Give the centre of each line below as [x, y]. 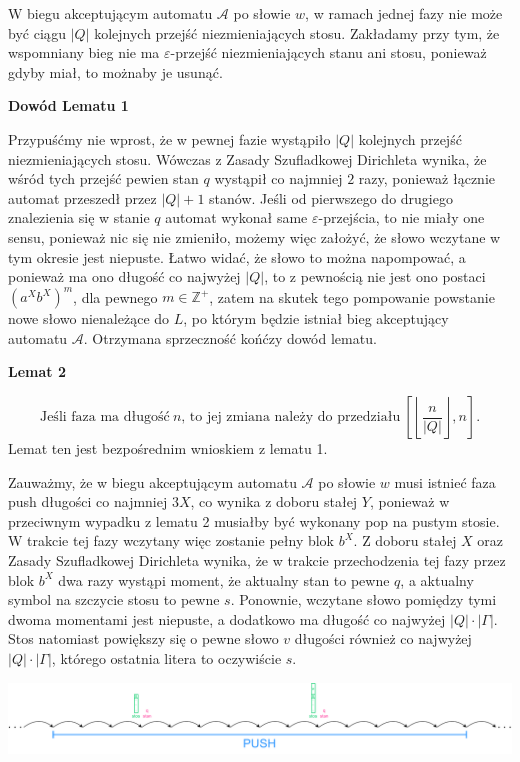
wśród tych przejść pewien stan [103, 178]
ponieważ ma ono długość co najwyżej [124, 276]
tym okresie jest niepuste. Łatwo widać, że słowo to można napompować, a [237, 256]
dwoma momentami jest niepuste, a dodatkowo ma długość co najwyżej [227, 618]
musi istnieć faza [445, 481]
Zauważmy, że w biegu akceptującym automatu [152, 481]
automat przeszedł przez [82, 197]
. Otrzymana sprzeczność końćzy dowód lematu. [230, 337]
